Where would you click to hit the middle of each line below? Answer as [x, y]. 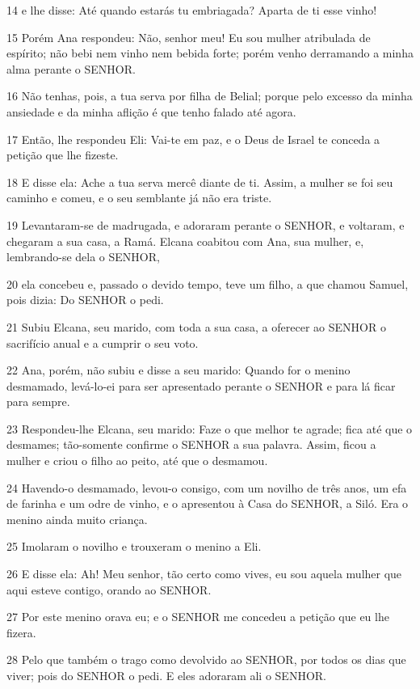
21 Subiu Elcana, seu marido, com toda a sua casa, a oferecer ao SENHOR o [196, 326]
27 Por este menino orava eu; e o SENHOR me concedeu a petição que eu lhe [198, 617]
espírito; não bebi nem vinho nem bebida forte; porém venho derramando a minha [210, 53]
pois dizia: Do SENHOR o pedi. [85, 300]
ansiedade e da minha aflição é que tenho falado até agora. [151, 111]
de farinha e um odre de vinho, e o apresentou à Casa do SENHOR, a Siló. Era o [208, 503]
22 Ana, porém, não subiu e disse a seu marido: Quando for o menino [178, 370]
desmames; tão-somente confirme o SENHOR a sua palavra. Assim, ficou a [191, 444]
